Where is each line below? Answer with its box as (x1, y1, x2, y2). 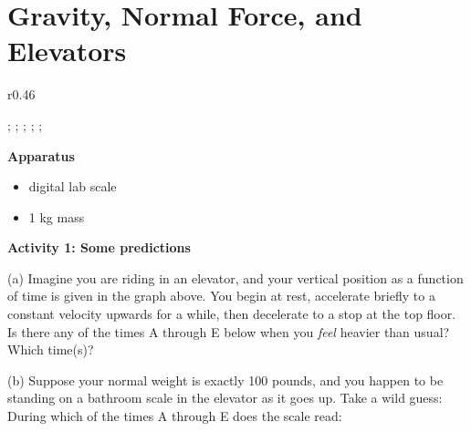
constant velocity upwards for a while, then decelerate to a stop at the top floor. (7, 304, 456, 323)
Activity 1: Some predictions (7, 238, 191, 257)
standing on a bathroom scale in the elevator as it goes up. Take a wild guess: (7, 388, 443, 407)
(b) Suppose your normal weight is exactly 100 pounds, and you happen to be (7, 370, 444, 389)
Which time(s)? (7, 340, 94, 359)
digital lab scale (28, 177, 117, 196)
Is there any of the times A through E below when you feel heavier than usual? (7, 322, 450, 341)
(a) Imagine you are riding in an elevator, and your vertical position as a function (7, 268, 464, 287)
